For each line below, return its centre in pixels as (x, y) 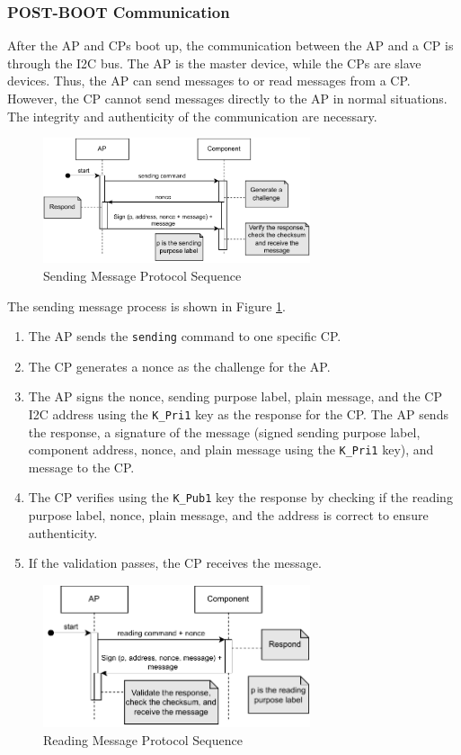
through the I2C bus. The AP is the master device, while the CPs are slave (214, 63)
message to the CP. (81, 467)
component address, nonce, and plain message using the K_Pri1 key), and (231, 449)
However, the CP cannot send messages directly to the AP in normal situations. (227, 98)
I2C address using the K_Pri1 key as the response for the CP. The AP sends (238, 413)
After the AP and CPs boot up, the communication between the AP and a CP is (230, 45)
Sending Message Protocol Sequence (142, 275)
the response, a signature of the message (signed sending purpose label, (224, 431)
